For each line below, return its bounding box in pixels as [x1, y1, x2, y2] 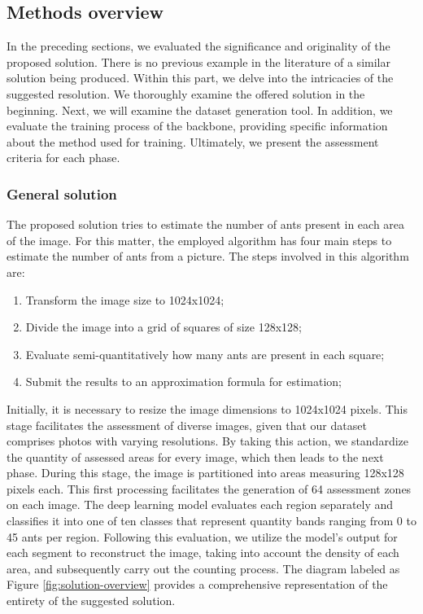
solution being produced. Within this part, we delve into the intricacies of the [7, 69, 394, 86]
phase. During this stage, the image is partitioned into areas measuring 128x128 [7, 464, 404, 481]
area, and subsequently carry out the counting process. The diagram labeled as [7, 559, 400, 577]
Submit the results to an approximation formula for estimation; [25, 373, 342, 390]
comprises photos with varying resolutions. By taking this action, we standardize [7, 432, 409, 450]
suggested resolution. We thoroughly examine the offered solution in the [7, 85, 365, 102]
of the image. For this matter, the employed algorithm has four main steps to [7, 231, 392, 248]
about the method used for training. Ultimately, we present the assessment [7, 133, 379, 150]
